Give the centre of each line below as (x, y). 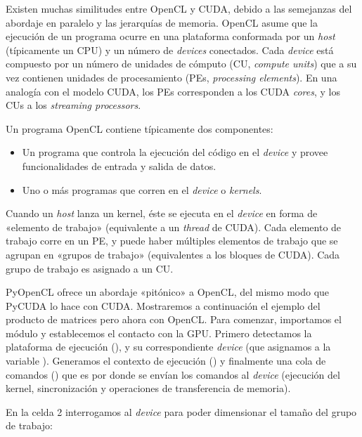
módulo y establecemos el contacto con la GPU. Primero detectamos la (159, 333)
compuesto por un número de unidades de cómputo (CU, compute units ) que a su (181, 64)
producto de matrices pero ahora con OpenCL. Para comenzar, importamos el (174, 319)
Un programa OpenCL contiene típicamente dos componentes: (140, 128)
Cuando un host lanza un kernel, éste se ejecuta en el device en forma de (162, 213)
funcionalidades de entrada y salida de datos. (119, 165)
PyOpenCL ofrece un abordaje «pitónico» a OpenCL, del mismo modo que (168, 292)
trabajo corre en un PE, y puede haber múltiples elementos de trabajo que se (172, 241)
